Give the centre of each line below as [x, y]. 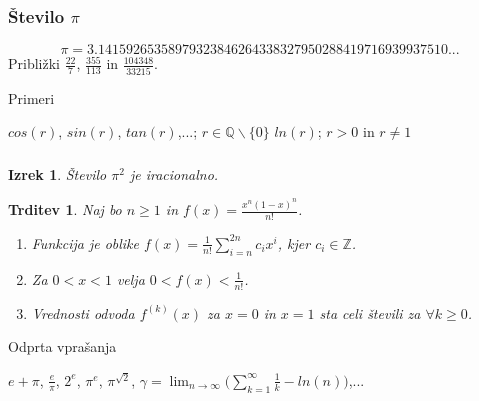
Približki [34, 63]
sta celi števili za [370, 312]
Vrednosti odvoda [83, 312]
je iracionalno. [174, 173]
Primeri [31, 97]
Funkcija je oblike [85, 242]
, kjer [294, 242]
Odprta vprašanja [62, 346]
